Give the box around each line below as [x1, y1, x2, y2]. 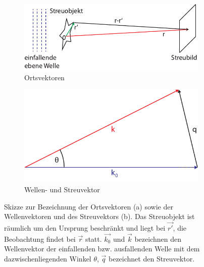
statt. [85, 233, 102, 244]
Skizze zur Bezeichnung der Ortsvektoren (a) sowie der [4, 201, 173, 211]
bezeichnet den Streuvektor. [109, 253, 195, 263]
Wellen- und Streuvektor [24, 184, 100, 194]
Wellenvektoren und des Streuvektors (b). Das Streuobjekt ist [4, 211, 195, 222]
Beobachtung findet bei [4, 233, 76, 244]
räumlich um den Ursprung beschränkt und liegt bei [4, 222, 166, 233]
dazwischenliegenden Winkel [4, 253, 91, 263]
